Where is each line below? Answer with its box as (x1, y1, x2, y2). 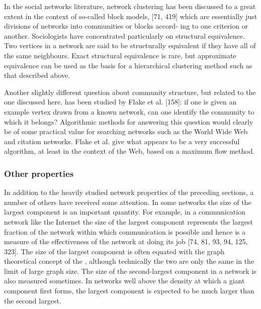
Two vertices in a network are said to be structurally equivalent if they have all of (4, 40, 256, 51)
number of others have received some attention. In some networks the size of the (4, 196, 251, 207)
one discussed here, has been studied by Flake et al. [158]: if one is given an (4, 96, 237, 107)
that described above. (4, 70, 70, 80)
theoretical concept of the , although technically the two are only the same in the (4, 256, 254, 266)
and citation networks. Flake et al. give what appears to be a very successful (4, 136, 240, 146)
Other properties (4, 167, 74, 179)
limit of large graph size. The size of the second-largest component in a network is (4, 265, 256, 276)
